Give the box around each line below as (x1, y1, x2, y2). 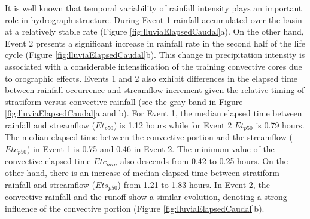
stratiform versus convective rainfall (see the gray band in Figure (5, 95, 243, 107)
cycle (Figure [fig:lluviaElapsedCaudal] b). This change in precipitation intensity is (5, 48, 305, 61)
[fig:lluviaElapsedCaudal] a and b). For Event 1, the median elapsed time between (5, 107, 302, 119)
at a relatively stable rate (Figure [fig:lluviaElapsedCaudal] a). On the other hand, (5, 25, 304, 38)
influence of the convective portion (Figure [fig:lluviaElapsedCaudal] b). (5, 202, 265, 214)
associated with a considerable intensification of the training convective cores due (5, 60, 302, 72)
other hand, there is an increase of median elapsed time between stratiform (5, 166, 279, 179)
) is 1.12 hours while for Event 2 (113, 118, 232, 131)
